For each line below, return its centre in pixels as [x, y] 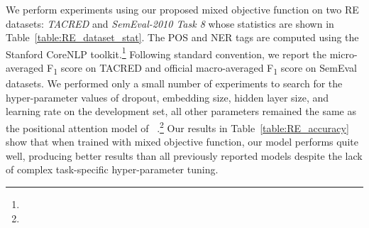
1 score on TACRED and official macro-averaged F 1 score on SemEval [205, 69]
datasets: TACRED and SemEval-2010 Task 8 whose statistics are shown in [170, 23]
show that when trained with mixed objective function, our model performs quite [182, 142]
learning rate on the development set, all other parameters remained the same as [181, 111]
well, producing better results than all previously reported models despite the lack [184, 155]
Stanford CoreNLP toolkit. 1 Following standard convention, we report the [166, 53]
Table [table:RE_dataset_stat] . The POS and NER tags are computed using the [182, 37]
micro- [343, 54]
